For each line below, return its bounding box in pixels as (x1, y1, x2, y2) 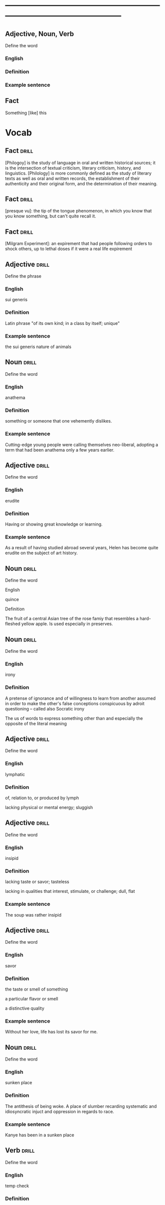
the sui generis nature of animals (5, 344, 72, 350)
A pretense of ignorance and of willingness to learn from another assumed (5, 695, 156, 701)
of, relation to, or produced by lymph (5, 795, 80, 801)
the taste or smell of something (5, 986, 68, 992)
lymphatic (5, 771, 26, 777)
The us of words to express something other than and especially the (5, 715, 143, 721)
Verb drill (5, 1146, 35, 1155)
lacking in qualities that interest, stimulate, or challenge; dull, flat (5, 888, 135, 894)
